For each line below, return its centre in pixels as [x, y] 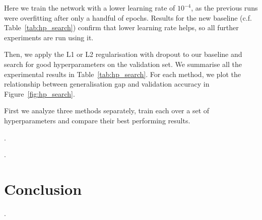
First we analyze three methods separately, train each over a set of [107, 111]
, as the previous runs [224, 8]
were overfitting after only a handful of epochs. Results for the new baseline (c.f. [128, 17]
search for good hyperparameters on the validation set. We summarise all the [123, 64]
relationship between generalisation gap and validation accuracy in [107, 84]
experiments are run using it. [49, 37]
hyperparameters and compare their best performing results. [97, 120]
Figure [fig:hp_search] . [40, 93]
